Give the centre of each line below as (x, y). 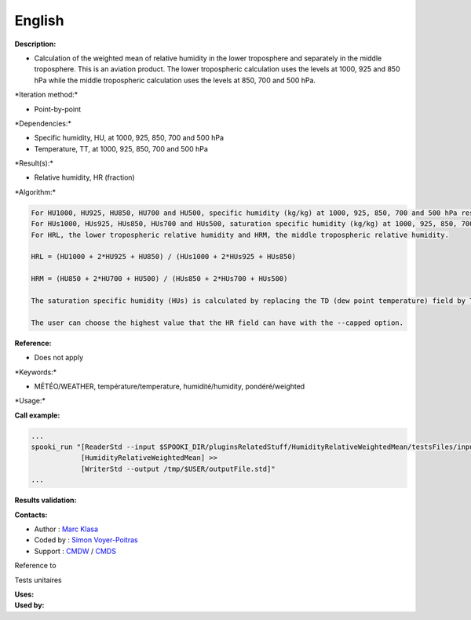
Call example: (37, 415)
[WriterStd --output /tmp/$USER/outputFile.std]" (178, 469)
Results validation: (46, 500)
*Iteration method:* (46, 95)
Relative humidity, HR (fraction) (84, 177)
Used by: (29, 605)
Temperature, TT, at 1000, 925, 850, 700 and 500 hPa (121, 148)
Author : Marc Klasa (66, 529)
